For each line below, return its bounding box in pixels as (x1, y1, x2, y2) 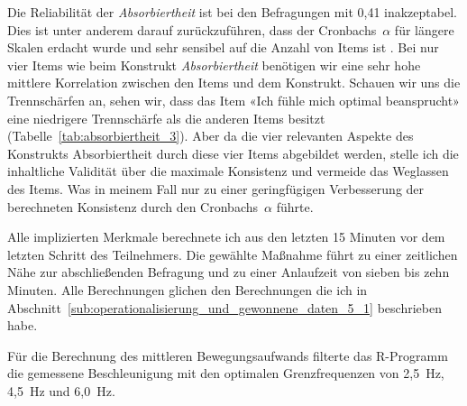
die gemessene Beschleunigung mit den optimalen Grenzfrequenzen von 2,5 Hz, (7, 364, 444, 383)
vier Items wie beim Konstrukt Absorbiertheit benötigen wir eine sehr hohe (7, 55, 421, 74)
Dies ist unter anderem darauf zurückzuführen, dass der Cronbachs (7, 20, 377, 39)
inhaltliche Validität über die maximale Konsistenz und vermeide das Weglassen (7, 161, 449, 180)
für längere (394, 20, 454, 39)
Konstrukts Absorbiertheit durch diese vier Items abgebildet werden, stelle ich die (7, 143, 459, 162)
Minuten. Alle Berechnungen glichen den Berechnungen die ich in (7, 280, 368, 299)
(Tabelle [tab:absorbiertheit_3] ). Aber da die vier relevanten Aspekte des (7, 126, 414, 145)
